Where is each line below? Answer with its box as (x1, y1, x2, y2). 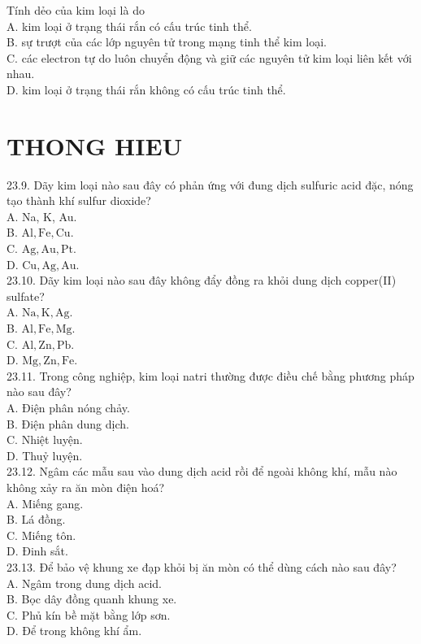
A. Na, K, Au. (7, 207, 77, 224)
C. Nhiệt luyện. (7, 431, 83, 448)
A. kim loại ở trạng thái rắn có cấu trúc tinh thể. (7, 17, 252, 34)
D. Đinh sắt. (7, 542, 68, 559)
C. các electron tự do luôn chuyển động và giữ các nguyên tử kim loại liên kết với (7, 49, 412, 66)
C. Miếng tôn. (7, 526, 76, 543)
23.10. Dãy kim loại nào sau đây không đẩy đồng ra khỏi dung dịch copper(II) (7, 272, 397, 289)
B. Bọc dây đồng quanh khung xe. (7, 590, 177, 607)
